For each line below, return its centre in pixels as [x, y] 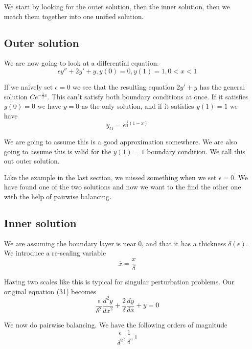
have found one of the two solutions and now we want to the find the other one [123, 187]
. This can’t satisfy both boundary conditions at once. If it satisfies [148, 96]
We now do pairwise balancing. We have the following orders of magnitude [116, 325]
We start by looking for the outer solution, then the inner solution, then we [117, 6]
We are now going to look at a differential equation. [81, 63]
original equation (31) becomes [50, 291]
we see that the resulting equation [124, 86]
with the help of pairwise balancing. [58, 197]
